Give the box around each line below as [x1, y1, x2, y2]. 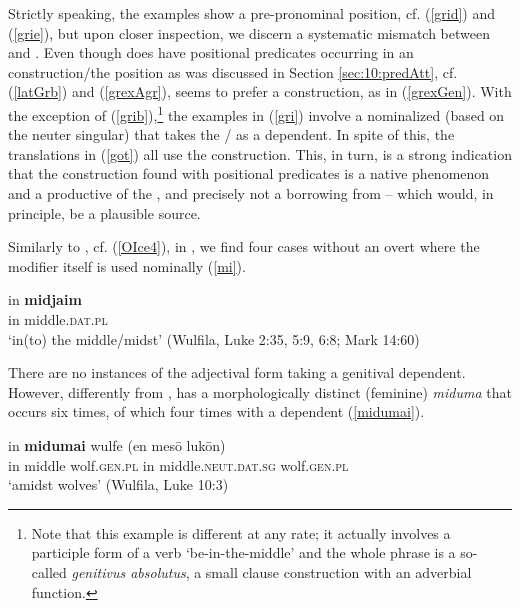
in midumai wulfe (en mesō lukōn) [8, 434, 226, 455]
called [31, 561, 67, 582]
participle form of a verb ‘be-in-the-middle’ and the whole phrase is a [31, 542, 456, 563]
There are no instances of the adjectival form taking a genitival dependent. [8, 362, 466, 383]
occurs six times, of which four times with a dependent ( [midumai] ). [8, 401, 425, 422]
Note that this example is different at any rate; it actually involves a [31, 522, 451, 543]
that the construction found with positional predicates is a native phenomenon [8, 163, 490, 184]
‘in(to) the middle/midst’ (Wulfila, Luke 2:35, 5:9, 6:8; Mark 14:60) [8, 328, 420, 349]
